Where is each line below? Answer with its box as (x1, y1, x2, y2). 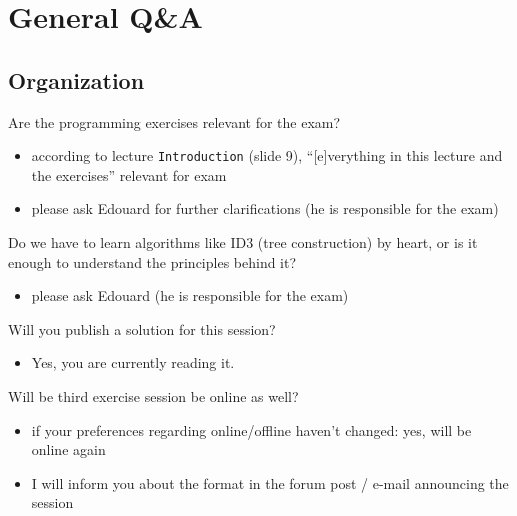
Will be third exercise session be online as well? (8, 385, 299, 406)
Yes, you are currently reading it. (31, 352, 235, 373)
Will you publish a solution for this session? (8, 318, 276, 339)
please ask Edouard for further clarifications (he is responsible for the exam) (31, 198, 499, 219)
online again (31, 439, 106, 460)
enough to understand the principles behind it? (8, 251, 297, 272)
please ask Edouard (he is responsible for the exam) (31, 285, 349, 306)
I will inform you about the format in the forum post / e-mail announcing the (31, 472, 509, 493)
